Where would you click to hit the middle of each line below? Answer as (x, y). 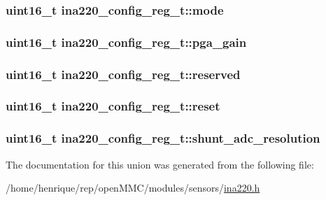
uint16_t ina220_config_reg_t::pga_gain (126, 42)
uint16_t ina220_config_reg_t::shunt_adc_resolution (163, 138)
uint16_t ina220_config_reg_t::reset (113, 106)
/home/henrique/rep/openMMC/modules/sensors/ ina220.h (133, 188)
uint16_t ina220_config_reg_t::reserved (123, 74)
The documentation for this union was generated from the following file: (160, 164)
